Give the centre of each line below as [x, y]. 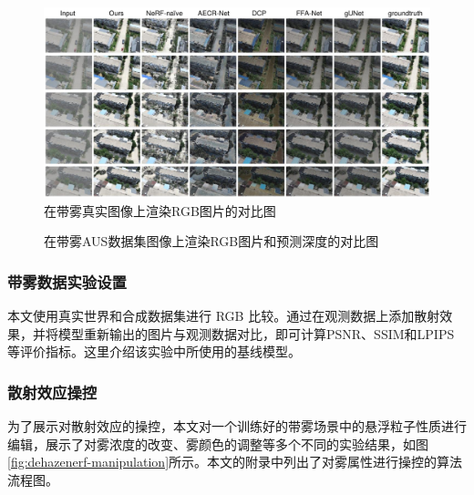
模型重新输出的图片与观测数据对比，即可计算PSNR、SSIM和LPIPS [256, 333]
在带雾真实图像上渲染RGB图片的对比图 [160, 210]
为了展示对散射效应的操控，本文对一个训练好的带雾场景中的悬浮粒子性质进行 [237, 426]
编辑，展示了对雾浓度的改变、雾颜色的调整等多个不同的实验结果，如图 [218, 443]
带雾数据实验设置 [67, 281]
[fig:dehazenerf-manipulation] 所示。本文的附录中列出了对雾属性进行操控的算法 [235, 462]
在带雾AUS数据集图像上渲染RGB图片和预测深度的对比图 [211, 241]
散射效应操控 [52, 392]
